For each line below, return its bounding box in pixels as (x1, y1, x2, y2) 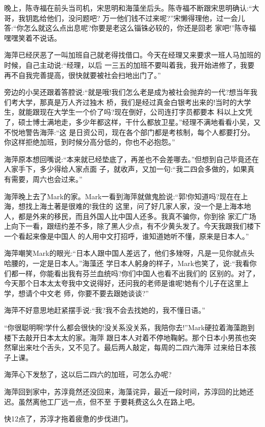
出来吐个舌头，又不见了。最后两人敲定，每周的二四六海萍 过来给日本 (18, 342, 249, 353)
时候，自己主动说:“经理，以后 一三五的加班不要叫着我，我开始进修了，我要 (4, 59, 255, 70)
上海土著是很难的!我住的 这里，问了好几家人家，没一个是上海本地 (32, 201, 251, 211)
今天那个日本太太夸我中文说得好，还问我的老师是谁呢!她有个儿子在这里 (4, 278, 242, 288)
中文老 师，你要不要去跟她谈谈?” (39, 287, 149, 298)
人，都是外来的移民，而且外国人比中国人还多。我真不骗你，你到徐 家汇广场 (4, 210, 256, 221)
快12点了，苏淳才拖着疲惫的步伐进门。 (4, 413, 132, 424)
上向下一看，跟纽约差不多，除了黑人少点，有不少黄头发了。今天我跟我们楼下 (4, 221, 261, 231)
